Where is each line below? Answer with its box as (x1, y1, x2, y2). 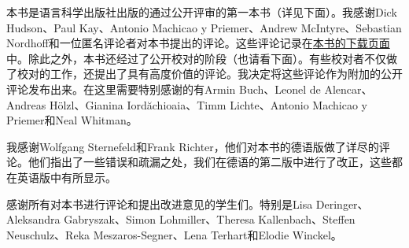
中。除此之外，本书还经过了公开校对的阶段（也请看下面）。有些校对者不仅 (6, 50, 386, 66)
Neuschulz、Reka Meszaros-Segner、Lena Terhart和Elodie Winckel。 (6, 226, 342, 242)
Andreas (6, 96, 46, 113)
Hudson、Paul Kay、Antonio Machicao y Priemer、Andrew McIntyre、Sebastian (6, 19, 402, 35)
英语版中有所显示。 (17, 168, 116, 185)
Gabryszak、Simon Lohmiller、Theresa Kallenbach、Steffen (64, 211, 356, 228)
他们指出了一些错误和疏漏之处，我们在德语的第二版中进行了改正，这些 (28, 154, 392, 170)
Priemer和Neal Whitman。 (6, 112, 138, 128)
